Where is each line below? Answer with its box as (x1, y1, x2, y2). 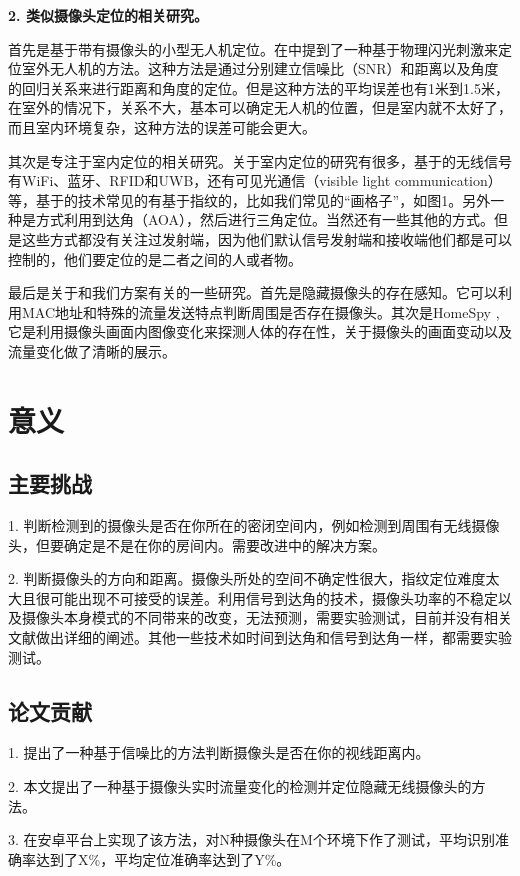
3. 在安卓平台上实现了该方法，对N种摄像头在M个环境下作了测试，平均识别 (8, 829, 495, 850)
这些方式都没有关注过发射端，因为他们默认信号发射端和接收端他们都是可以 (21, 228, 512, 249)
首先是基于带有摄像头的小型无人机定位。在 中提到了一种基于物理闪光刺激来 (8, 38, 498, 59)
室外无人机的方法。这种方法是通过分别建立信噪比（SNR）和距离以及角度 (21, 58, 499, 79)
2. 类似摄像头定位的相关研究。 (8, 5, 208, 25)
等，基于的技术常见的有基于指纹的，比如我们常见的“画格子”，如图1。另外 (8, 189, 491, 210)
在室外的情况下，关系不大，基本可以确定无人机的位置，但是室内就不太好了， (8, 97, 512, 118)
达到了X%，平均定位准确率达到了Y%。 (35, 848, 291, 869)
